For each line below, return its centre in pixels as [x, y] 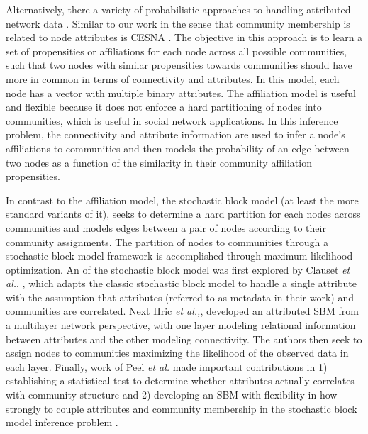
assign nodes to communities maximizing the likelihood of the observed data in [177, 353]
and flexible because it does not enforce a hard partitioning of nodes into [164, 107]
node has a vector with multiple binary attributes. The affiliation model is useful [181, 93]
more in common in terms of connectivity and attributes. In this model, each [173, 78]
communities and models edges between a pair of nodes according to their [166, 227]
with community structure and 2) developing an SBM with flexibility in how [172, 395]
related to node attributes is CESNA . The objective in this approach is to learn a [184, 37]
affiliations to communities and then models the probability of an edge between [178, 148]
